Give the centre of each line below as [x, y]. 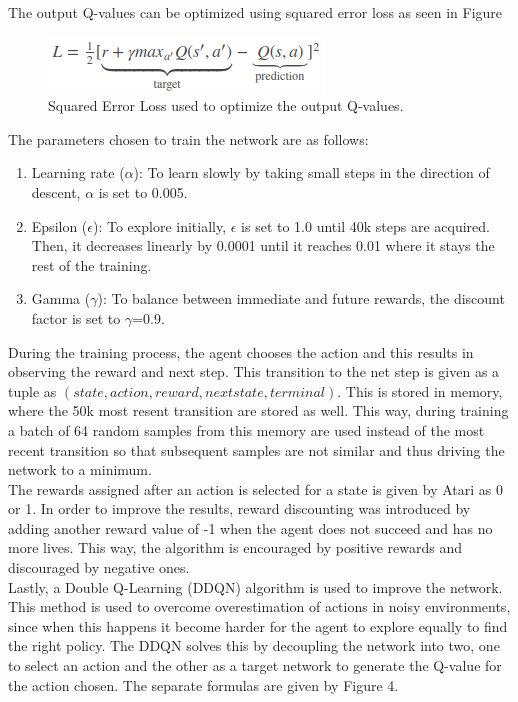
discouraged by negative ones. [99, 567]
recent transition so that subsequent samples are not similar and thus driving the [256, 449]
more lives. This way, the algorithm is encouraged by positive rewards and [235, 547]
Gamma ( [61, 298]
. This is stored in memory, [420, 390]
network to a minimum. [80, 469]
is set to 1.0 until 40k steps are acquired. [365, 225]
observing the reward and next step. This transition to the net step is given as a [254, 371]
